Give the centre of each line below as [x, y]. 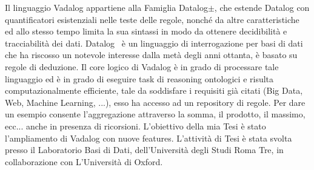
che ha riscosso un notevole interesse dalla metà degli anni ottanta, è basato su [151, 55]
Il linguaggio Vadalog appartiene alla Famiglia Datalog [106, 7]
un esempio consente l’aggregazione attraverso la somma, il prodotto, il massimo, [155, 114]
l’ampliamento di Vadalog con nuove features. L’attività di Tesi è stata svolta [149, 138]
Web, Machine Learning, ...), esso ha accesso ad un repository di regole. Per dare [155, 102]
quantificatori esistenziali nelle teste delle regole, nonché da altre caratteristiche [152, 19]
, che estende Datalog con [262, 7]
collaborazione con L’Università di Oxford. [84, 161]
